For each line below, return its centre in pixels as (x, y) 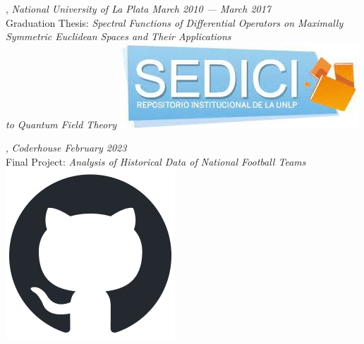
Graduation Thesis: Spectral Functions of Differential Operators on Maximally (175, 22)
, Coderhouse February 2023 (66, 148)
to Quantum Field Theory (61, 124)
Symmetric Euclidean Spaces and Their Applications (119, 36)
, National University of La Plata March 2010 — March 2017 (139, 8)
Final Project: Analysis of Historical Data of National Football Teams (156, 161)
